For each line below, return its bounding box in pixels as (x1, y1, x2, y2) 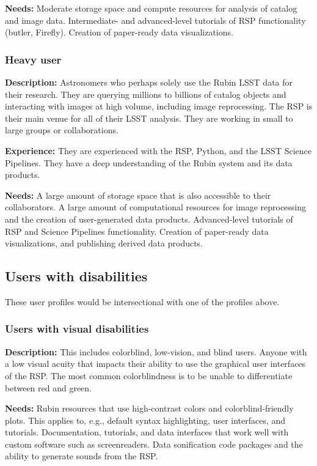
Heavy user (5, 51, 62, 67)
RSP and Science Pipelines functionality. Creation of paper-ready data (5, 224, 269, 237)
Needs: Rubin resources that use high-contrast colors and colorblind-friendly (5, 402, 294, 415)
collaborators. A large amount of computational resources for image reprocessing (5, 201, 307, 213)
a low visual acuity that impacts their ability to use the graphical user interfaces (5, 357, 306, 370)
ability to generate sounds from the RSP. (5, 449, 158, 462)
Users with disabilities (5, 267, 148, 286)
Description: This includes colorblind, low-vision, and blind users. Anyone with (5, 345, 307, 358)
